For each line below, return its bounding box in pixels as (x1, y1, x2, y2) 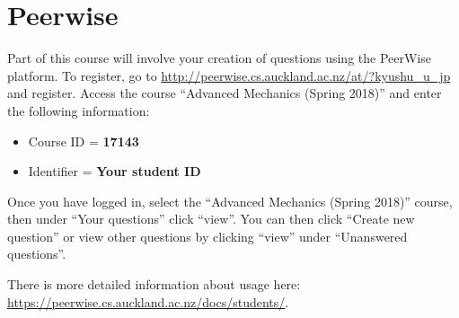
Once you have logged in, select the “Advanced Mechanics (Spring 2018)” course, (7, 191, 453, 210)
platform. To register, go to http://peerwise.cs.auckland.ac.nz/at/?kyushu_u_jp (7, 66, 451, 84)
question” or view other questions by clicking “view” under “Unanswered (7, 226, 408, 245)
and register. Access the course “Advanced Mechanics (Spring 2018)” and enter (7, 84, 442, 102)
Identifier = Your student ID (28, 162, 201, 181)
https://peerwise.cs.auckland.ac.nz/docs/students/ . (7, 292, 289, 311)
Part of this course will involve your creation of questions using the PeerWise (7, 49, 431, 67)
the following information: (7, 101, 150, 119)
